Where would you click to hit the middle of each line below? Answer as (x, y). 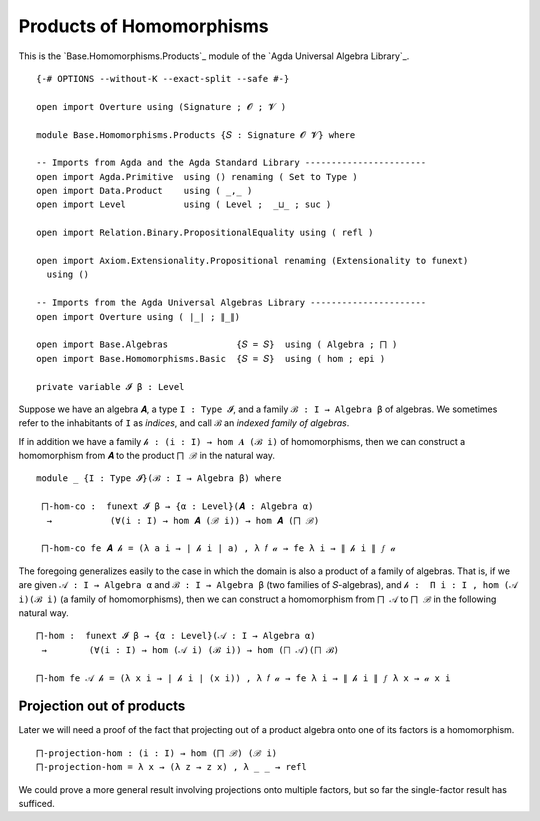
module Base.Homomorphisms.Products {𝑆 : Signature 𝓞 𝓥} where (196, 134)
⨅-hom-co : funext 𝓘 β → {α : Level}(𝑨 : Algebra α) (177, 506)
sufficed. (36, 804)
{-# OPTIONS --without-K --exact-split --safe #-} (163, 78)
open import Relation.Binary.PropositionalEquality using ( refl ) (205, 233)
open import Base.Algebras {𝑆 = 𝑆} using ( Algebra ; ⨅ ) (217, 344)
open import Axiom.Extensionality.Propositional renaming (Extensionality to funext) (252, 261)
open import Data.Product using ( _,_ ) (144, 191)
